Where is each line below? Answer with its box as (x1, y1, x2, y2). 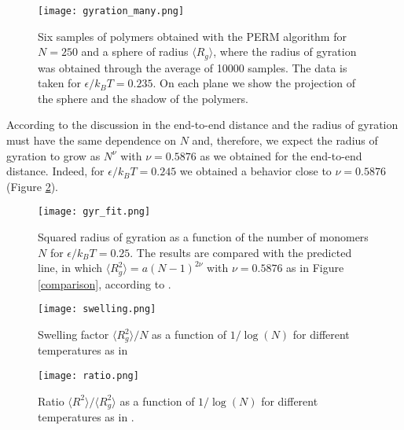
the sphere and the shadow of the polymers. (38, 90, 248, 106)
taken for (38, 75, 81, 91)
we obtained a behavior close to (179, 163, 332, 179)
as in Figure (286, 259, 344, 276)
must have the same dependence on (6, 132, 176, 149)
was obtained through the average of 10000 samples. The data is (38, 59, 347, 75)
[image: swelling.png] (38, 303, 156, 315)
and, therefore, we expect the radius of (192, 132, 378, 149)
